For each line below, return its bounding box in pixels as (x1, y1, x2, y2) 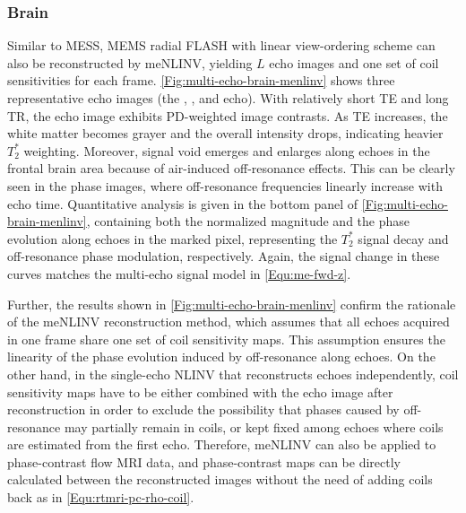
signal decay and (358, 229, 449, 248)
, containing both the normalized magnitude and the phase (86, 212, 410, 230)
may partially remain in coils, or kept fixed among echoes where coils (64, 417, 444, 436)
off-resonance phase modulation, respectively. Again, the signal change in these (7, 247, 440, 265)
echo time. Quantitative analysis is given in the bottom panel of (7, 194, 358, 213)
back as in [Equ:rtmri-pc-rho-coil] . (7, 488, 194, 507)
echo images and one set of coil (269, 53, 439, 72)
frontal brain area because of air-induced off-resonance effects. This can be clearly (7, 159, 455, 178)
